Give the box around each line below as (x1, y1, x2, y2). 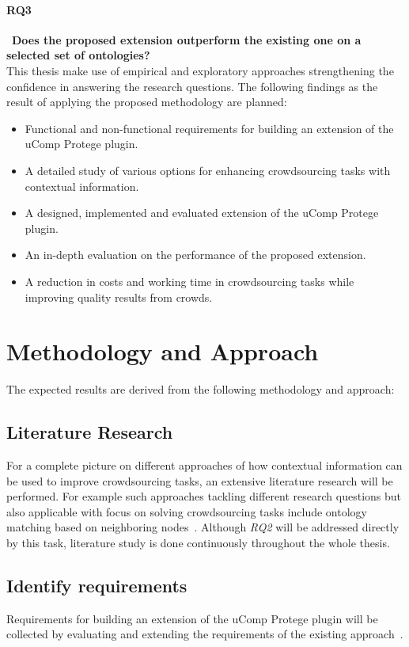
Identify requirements (6, 573, 187, 597)
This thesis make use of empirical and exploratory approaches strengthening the (6, 62, 394, 78)
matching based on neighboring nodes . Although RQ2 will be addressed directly (6, 519, 400, 535)
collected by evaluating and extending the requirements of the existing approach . (6, 626, 403, 642)
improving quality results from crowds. (25, 288, 213, 305)
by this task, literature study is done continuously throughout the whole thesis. (6, 535, 390, 550)
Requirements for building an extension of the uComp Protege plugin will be (6, 610, 378, 626)
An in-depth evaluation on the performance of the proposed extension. (25, 246, 366, 263)
